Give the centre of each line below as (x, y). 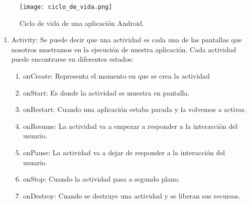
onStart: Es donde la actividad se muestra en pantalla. (106, 92)
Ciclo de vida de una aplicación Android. (82, 23)
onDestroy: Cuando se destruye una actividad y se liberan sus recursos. (132, 195)
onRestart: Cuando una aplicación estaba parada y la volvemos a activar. (135, 109)
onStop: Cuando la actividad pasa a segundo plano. (102, 179)
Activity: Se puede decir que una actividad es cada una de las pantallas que (126, 40)
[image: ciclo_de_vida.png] (66, 7)
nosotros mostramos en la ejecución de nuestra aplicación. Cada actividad (124, 49)
